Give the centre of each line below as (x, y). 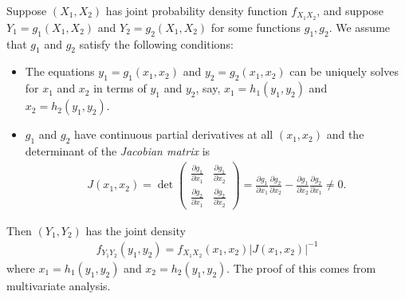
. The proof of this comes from (301, 268)
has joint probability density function (197, 10)
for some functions (256, 27)
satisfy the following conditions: (156, 43)
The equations (60, 71)
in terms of (120, 88)
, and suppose (350, 10)
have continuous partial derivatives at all (174, 134)
